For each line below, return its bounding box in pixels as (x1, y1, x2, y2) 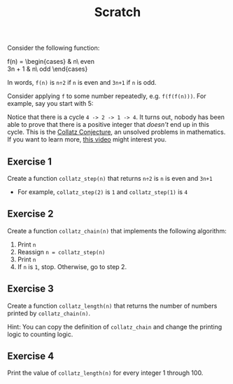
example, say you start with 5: (7, 100, 94, 108)
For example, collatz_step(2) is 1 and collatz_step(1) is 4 (17, 188, 188, 196)
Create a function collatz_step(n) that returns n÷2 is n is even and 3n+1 (7, 174, 213, 182)
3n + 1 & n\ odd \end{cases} (7, 64, 88, 74)
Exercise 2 (7, 208, 54, 220)
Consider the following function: (7, 43, 100, 53)
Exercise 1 (7, 156, 52, 167)
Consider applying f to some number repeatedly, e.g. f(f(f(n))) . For (7, 92, 206, 100)
